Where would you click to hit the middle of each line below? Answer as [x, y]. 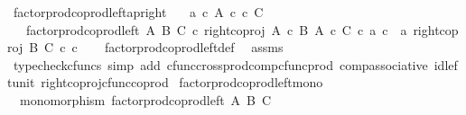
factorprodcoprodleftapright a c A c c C [138, 12]
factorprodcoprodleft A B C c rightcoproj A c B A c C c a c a [216, 29]
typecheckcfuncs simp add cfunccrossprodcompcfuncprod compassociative [220, 64]
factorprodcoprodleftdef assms [194, 47]
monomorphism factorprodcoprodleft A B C [145, 99]
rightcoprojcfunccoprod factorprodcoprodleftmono [182, 82]
